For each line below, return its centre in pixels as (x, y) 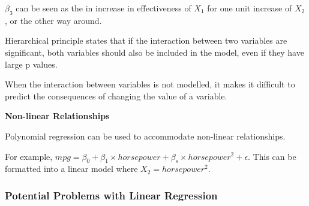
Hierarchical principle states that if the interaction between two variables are (146, 40)
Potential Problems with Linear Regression (111, 195)
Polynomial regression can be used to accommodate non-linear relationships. (145, 136)
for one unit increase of (250, 8)
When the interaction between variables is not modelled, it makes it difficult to (150, 84)
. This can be (272, 156)
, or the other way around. (53, 20)
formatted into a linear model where (71, 169)
